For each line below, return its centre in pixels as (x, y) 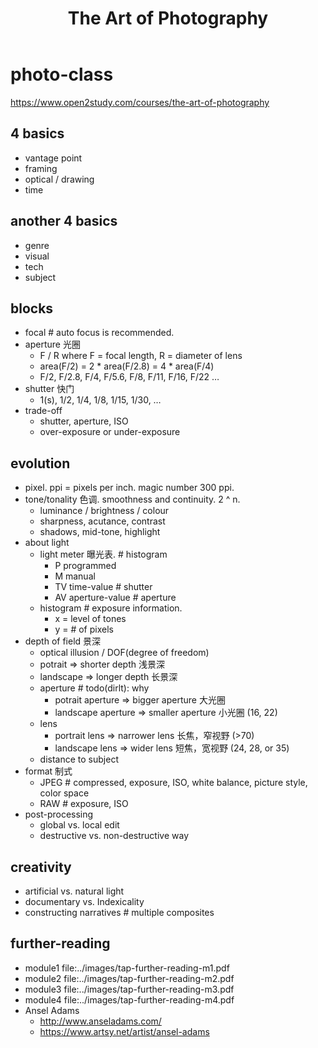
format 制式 (48, 771)
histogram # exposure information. (111, 608)
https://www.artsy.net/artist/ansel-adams (124, 1031)
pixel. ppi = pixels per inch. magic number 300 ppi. (129, 488)
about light (47, 543)
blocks (32, 308)
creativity (41, 867)
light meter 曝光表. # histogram (103, 554)
